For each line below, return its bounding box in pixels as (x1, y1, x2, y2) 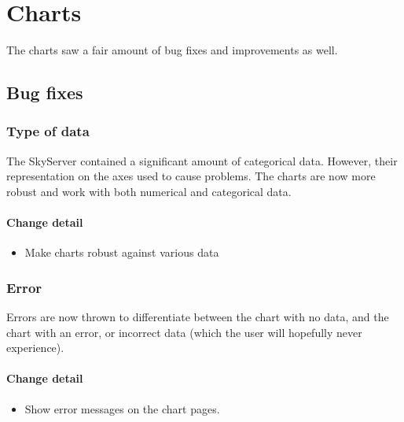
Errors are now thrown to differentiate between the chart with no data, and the (6, 309, 389, 325)
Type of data (6, 121, 90, 141)
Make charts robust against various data (24, 244, 219, 261)
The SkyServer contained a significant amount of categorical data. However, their (6, 152, 398, 168)
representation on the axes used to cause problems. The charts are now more (6, 168, 376, 184)
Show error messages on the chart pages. (24, 400, 220, 416)
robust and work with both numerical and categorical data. (6, 183, 292, 199)
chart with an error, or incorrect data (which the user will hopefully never (6, 324, 362, 340)
